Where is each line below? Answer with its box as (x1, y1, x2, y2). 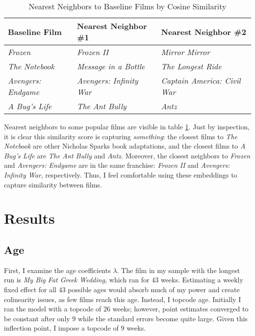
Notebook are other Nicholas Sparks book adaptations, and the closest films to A (4, 141, 246, 151)
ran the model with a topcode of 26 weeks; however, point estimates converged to (4, 304, 249, 314)
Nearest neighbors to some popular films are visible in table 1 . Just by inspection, (4, 122, 250, 131)
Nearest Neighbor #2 (161, 26, 246, 37)
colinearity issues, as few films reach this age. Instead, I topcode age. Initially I (4, 294, 241, 304)
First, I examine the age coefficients (4, 265, 111, 275)
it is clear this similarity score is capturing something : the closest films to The (4, 131, 237, 141)
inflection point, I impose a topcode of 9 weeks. (4, 323, 146, 333)
